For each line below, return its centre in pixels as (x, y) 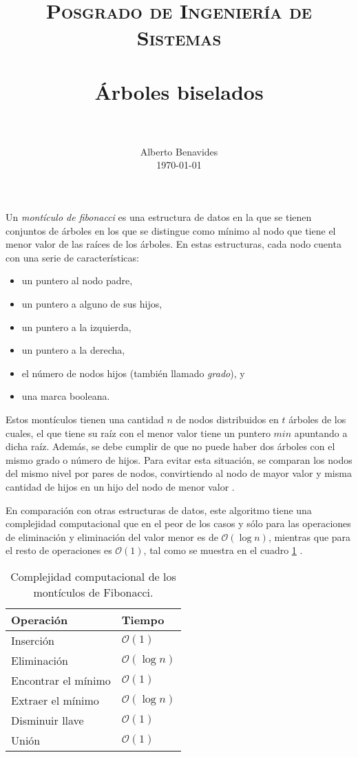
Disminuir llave (48, 720)
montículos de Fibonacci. (93, 592)
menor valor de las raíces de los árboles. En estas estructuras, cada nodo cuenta (173, 244)
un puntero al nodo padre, (77, 280)
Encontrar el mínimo (61, 680)
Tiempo (143, 619)
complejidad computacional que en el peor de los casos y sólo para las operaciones (178, 523)
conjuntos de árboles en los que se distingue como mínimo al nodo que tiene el (171, 230)
